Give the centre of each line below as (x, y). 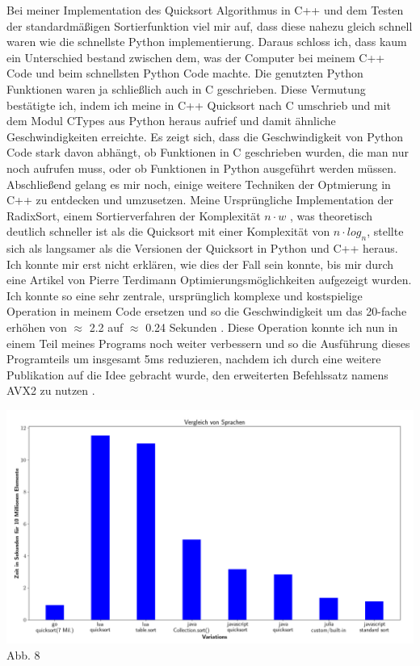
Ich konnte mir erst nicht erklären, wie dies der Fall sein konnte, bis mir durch (200, 264)
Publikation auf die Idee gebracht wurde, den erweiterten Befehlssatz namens (197, 374)
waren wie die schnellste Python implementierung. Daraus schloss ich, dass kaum (207, 42)
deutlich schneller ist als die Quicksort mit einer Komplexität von (168, 231)
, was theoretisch (332, 215)
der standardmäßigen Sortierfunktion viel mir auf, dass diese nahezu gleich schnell (210, 25)
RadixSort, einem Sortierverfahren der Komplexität (134, 215)
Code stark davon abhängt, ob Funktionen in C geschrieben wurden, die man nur (208, 152)
